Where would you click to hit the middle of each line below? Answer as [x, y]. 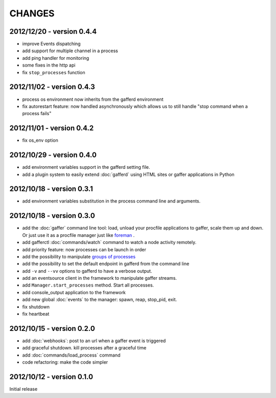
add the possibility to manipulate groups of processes [79, 256]
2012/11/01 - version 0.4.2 [52, 128]
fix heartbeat [36, 314]
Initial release [24, 389]
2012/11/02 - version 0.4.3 [52, 87]
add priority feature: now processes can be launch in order [84, 249]
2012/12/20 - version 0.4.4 [53, 31]
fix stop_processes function [54, 72]
